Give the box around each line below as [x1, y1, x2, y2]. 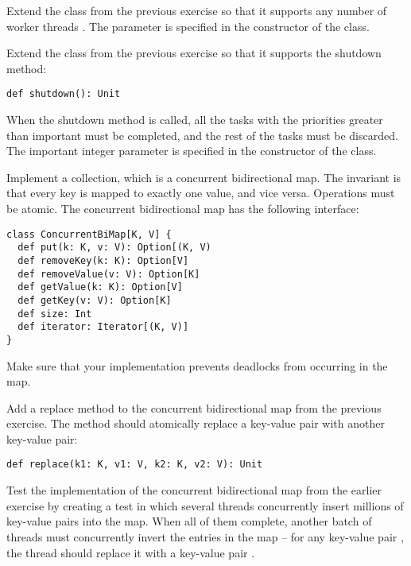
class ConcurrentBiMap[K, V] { [6, 228, 172, 240]
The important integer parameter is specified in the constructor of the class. [6, 142, 377, 159]
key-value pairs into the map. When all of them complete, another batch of [6, 513, 372, 529]
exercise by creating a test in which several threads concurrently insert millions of [6, 497, 404, 514]
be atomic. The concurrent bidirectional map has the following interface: [6, 200, 359, 216]
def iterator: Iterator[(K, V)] [17, 321, 189, 333]
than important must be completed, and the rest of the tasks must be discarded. [6, 126, 398, 143]
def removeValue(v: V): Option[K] [17, 268, 200, 280]
